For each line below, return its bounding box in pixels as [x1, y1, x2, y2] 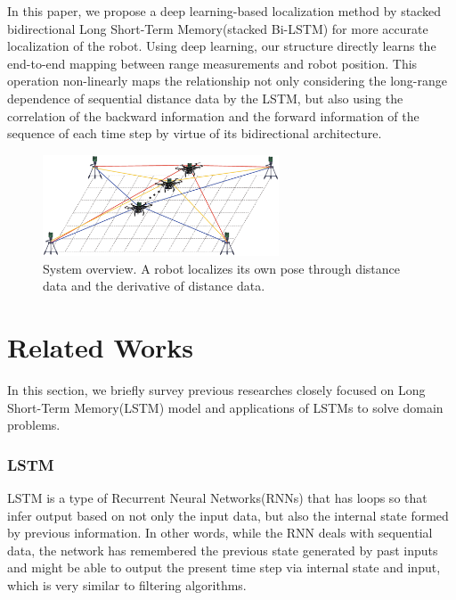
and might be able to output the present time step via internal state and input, [7, 558, 441, 577]
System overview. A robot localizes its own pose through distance [43, 259, 401, 277]
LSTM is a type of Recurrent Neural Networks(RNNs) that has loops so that [7, 489, 427, 507]
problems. [7, 415, 61, 434]
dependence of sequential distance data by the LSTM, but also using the [7, 88, 403, 107]
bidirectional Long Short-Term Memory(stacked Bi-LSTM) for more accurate [7, 19, 428, 37]
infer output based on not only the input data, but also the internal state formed [7, 505, 449, 524]
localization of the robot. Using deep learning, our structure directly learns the [7, 37, 436, 55]
